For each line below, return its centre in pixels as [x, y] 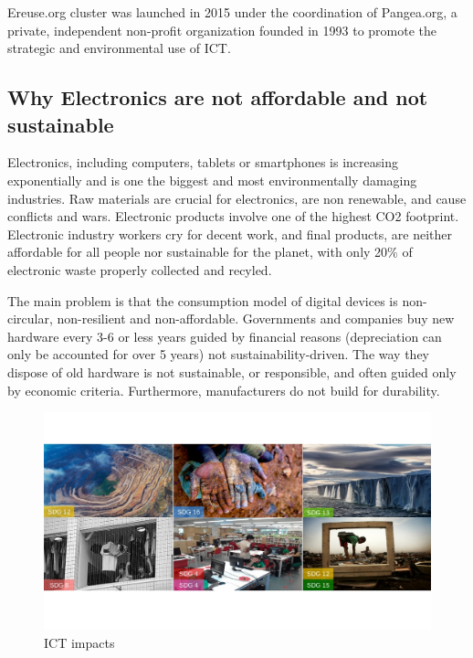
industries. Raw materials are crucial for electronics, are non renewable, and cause [237, 198]
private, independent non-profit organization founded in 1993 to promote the [222, 30]
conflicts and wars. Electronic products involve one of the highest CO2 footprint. [233, 216]
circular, [30, 318]
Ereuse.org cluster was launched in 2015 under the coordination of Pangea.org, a [232, 12]
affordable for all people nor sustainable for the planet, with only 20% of [210, 252]
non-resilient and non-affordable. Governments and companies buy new [256, 318]
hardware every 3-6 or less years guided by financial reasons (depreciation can [225, 336]
